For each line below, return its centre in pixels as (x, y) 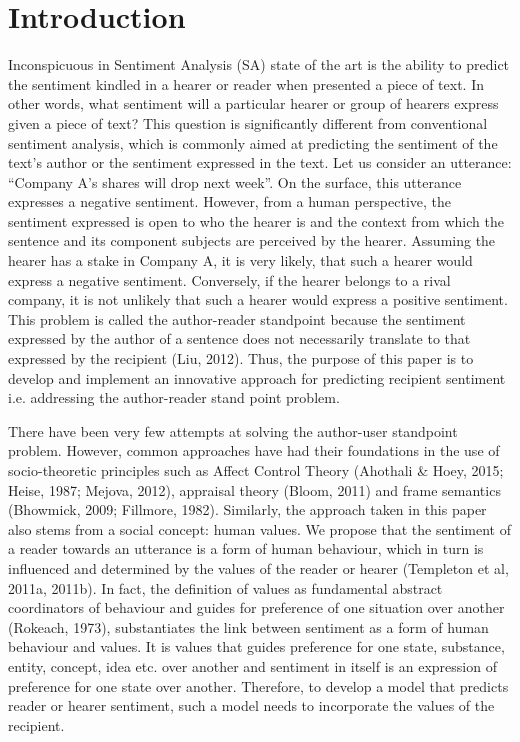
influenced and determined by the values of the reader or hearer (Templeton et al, (258, 567)
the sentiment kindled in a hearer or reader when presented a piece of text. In (246, 83)
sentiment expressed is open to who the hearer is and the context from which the (256, 220)
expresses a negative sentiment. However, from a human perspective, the (230, 201)
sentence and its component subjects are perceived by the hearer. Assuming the (252, 240)
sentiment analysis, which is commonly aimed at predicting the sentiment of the (253, 142)
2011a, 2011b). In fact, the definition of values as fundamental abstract (225, 587)
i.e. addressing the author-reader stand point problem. (174, 397)
